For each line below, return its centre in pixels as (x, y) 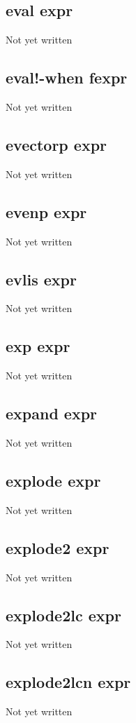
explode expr (53, 480)
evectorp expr (56, 144)
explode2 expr (58, 547)
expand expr (52, 413)
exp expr (38, 346)
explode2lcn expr (68, 682)
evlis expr (41, 279)
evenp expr (46, 211)
